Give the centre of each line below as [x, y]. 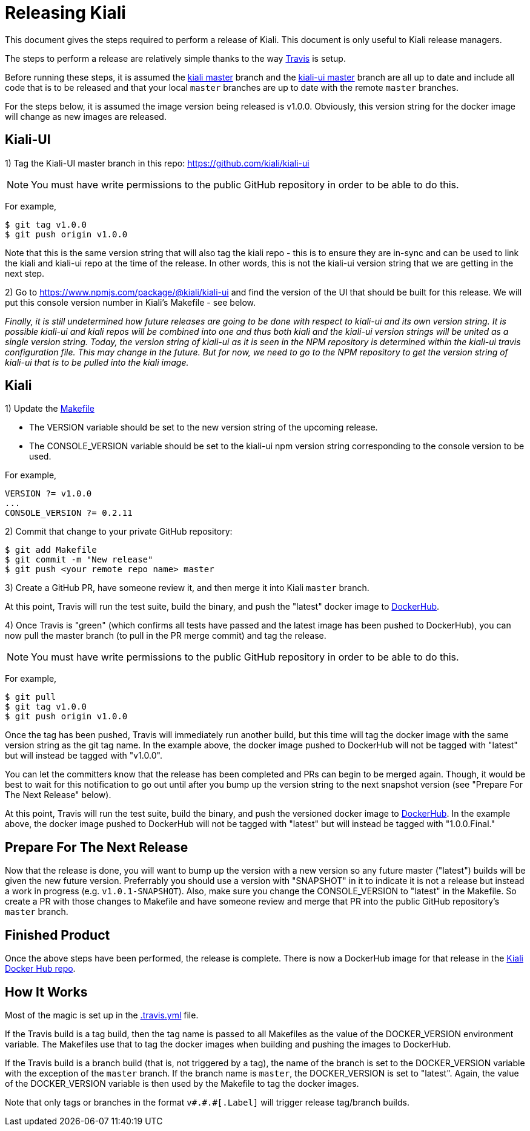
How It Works [46, 992]
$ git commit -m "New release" [79, 560]
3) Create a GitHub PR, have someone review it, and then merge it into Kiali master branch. [187, 588]
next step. [25, 273]
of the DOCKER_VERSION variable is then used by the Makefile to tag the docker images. [182, 1083]
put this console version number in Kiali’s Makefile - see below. [131, 302]
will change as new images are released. [86, 116]
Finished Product [58, 935]
